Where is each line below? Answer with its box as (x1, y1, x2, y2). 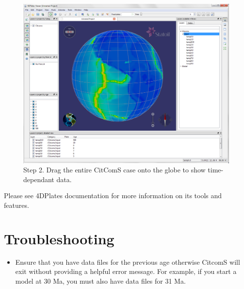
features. (4, 200, 29, 210)
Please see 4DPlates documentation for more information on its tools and (4, 190, 222, 201)
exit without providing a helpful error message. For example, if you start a (15, 266, 237, 276)
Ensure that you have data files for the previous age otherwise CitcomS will (15, 256, 240, 267)
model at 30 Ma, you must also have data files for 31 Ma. (15, 275, 186, 286)
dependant (23, 174, 54, 184)
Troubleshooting (4, 228, 114, 248)
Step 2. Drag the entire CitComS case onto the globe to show (23, 165, 206, 175)
